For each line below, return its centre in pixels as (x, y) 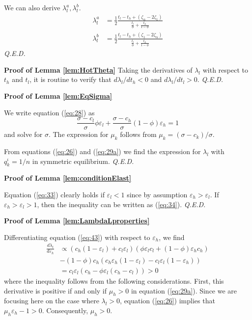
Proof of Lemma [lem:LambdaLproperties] (77, 221)
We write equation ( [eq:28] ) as (49, 112)
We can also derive (32, 7)
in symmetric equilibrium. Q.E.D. (83, 161)
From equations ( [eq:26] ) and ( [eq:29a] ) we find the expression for (102, 151)
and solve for (23, 134)
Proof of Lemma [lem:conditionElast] (68, 178)
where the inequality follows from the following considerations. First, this (114, 280)
